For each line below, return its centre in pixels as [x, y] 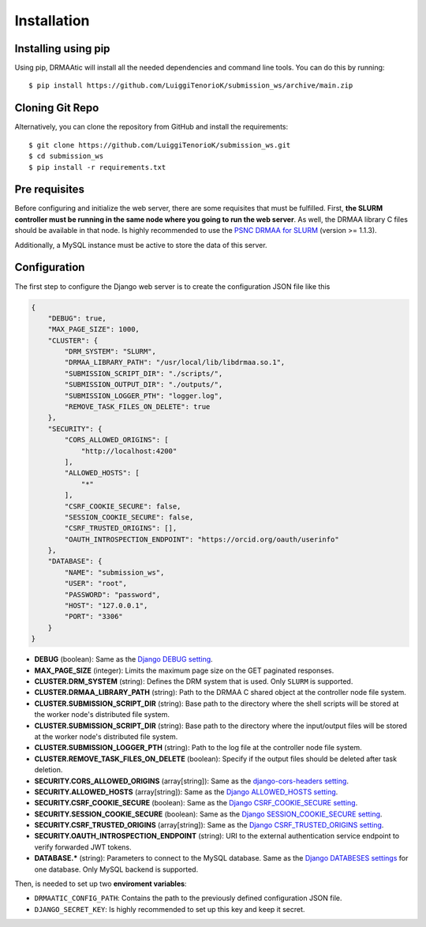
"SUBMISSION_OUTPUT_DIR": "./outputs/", [144, 385]
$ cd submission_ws [66, 156]
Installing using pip [62, 49]
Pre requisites [49, 190]
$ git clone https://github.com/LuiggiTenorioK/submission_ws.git [160, 145]
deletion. [49, 770]
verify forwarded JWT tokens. [83, 847]
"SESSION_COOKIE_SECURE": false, [129, 517]
